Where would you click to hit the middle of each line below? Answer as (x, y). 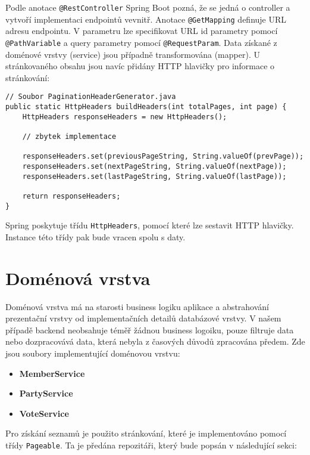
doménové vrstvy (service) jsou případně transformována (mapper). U (133, 54)
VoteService (44, 413)
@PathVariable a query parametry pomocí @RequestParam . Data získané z (141, 42)
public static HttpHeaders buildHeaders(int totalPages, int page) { (146, 107)
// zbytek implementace (69, 136)
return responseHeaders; (71, 196)
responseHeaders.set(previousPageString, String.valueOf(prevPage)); (163, 157)
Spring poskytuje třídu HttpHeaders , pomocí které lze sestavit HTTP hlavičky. (150, 225)
